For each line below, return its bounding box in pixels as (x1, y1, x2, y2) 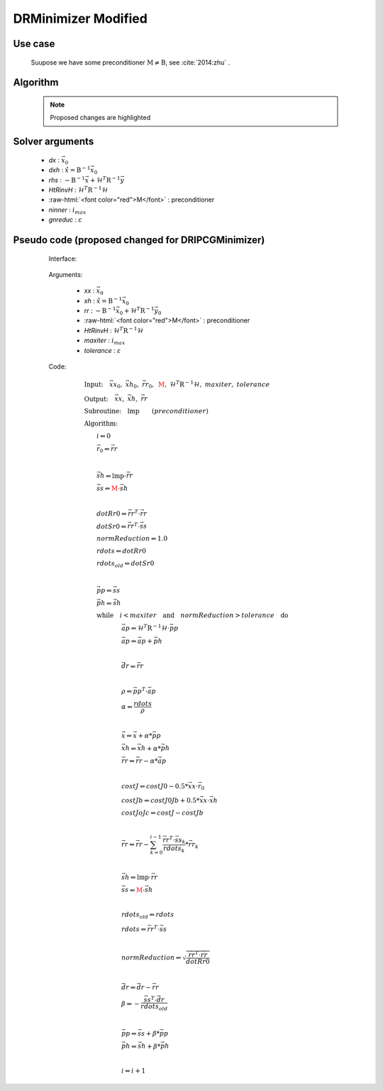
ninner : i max (48, 205, 87, 216)
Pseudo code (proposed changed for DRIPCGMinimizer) (13, 234, 265, 246)
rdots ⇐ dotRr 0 (96, 547, 147, 555)
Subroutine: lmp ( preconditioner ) (84, 407, 209, 416)
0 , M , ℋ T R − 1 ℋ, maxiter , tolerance (148, 379, 270, 390)
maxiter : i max (84, 336, 126, 347)
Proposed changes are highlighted (50, 114, 151, 122)
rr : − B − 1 (84, 305, 116, 315)
